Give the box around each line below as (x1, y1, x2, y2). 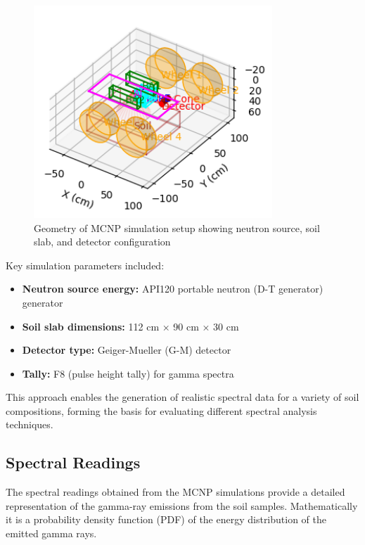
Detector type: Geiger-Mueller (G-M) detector (22, 342, 231, 357)
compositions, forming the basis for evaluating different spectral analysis (6, 403, 317, 418)
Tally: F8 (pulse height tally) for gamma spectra (22, 366, 234, 380)
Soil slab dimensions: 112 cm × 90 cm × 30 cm (22, 319, 239, 333)
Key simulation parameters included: (6, 257, 165, 272)
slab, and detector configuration (34, 234, 171, 249)
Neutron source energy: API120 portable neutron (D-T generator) (22, 281, 324, 296)
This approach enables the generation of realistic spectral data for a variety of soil (6, 390, 359, 404)
